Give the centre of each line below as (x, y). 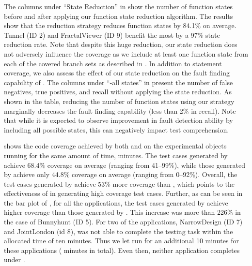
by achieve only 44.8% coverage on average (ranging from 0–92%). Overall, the (121, 174)
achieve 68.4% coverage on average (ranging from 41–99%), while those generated (125, 165)
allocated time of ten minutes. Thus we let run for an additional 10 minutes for (121, 241)
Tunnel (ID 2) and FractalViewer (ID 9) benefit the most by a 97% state (112, 35)
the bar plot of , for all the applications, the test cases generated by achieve (116, 202)
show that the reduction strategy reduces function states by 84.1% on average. (120, 25)
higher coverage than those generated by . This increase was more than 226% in (122, 212)
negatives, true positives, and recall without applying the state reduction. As (118, 92)
